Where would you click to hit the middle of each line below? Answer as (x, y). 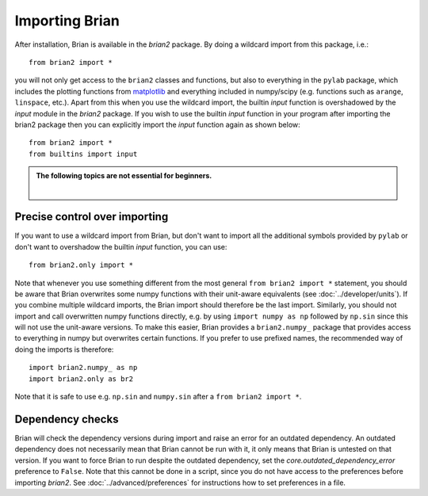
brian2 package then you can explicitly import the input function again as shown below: (157, 124)
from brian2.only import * (81, 265)
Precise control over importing (92, 217)
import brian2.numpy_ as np (83, 368)
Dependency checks (67, 419)
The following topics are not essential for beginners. (124, 176)
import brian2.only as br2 (81, 379)
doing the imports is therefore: (64, 349)
